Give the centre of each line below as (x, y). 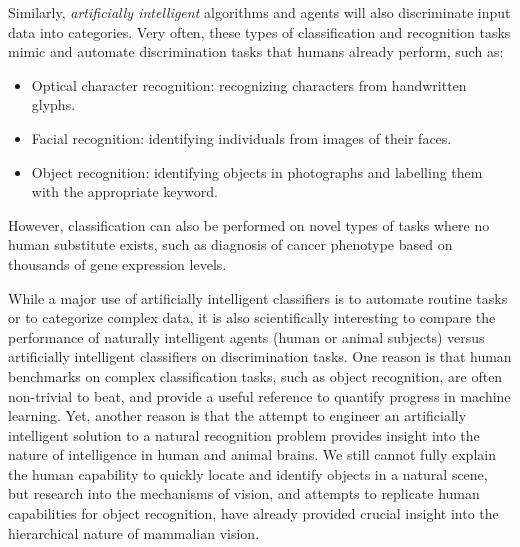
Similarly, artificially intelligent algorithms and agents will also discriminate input (259, 12)
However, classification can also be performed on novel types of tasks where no (249, 224)
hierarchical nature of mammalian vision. (134, 532)
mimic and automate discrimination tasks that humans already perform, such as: (256, 51)
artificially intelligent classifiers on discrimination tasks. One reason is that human (260, 356)
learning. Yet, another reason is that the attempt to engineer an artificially (237, 415)
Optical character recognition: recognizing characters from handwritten (249, 84)
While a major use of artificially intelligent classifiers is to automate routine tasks (258, 297)
